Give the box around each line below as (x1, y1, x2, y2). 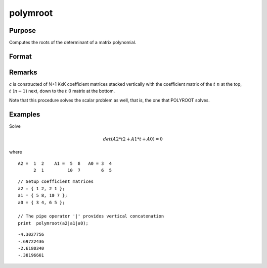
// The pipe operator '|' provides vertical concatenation (18, 214, 164, 219)
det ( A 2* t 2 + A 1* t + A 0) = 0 (103, 136, 163, 142)
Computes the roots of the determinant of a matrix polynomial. (9, 40, 136, 46)
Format (9, 52, 32, 60)
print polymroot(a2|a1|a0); (18, 220, 89, 226)
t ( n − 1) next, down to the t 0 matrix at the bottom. (9, 88, 115, 94)
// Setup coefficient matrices (18, 179, 94, 184)
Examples (9, 110, 41, 118)
